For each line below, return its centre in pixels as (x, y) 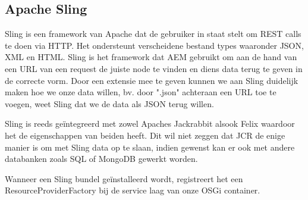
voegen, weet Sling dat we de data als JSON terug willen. (109, 103)
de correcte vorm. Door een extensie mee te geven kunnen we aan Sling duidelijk (152, 80)
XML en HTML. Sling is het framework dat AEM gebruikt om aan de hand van (151, 57)
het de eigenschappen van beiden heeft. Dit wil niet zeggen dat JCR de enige (145, 135)
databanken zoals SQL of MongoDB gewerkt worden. (101, 159)
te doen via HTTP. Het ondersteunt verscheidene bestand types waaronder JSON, (154, 45)
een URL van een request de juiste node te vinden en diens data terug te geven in (154, 68)
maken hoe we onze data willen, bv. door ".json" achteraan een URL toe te (141, 92)
